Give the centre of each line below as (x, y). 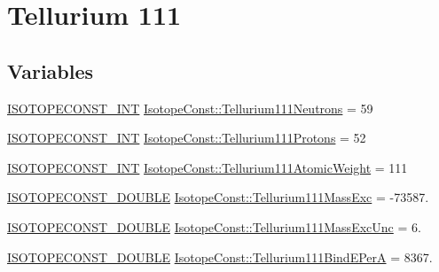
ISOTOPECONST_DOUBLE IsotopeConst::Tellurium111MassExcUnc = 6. (214, 226)
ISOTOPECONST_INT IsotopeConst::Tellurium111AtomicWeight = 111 (208, 167)
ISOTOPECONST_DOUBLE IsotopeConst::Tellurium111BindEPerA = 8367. (220, 256)
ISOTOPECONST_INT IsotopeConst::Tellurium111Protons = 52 (187, 138)
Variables (51, 70)
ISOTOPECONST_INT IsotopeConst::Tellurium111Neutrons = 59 (190, 108)
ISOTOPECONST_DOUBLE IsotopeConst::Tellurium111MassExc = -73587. (218, 197)
